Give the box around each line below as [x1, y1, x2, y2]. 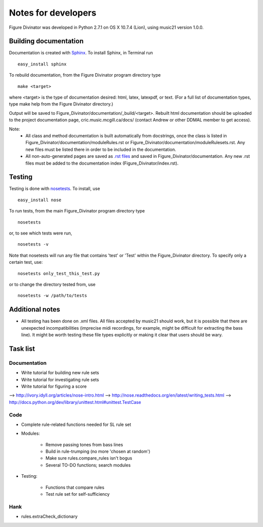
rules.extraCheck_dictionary [21, 513, 78, 520]
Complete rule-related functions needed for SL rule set [21, 422, 131, 427]
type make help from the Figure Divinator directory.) [9, 101, 113, 107]
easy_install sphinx [18, 61, 67, 67]
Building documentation [9, 37, 84, 45]
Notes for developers [9, 7, 97, 18]
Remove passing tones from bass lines [45, 442, 123, 447]
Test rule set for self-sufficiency [45, 491, 110, 497]
